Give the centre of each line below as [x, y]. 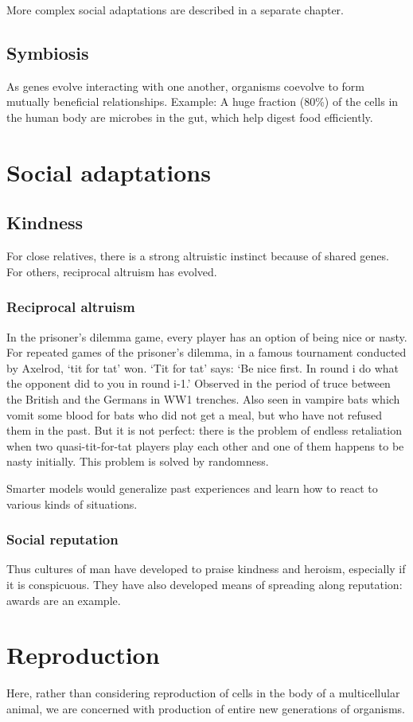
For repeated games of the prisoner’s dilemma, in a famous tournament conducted [206, 352]
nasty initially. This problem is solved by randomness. [138, 461]
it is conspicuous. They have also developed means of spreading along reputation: [205, 584]
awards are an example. [64, 600]
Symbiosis [48, 52]
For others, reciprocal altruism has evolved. [112, 271]
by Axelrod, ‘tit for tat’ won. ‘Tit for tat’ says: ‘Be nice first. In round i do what [203, 367]
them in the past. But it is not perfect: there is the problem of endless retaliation [204, 430]
